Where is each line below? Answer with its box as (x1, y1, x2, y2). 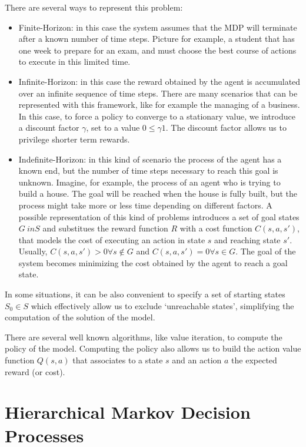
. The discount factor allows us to (165, 121, 287, 134)
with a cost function (179, 222, 252, 234)
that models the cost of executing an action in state (18, 233, 205, 246)
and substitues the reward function (42, 222, 168, 234)
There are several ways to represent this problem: (5, 1, 183, 13)
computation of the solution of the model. (5, 311, 155, 323)
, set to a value (86, 121, 140, 134)
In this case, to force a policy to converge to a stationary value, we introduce (18, 110, 295, 122)
